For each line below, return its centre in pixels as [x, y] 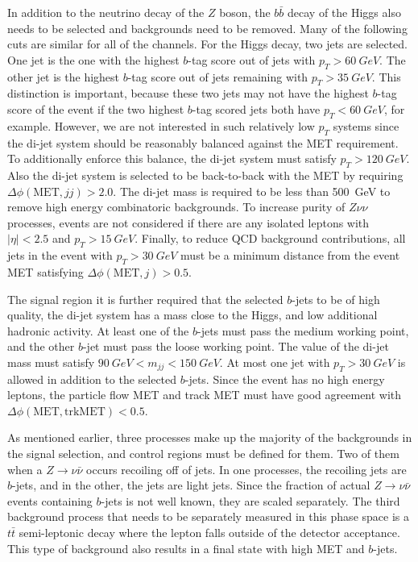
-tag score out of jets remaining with [218, 76]
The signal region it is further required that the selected [145, 299]
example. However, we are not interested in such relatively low [161, 125]
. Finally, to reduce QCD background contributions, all [270, 238]
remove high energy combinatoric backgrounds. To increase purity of [176, 207]
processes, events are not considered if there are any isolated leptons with [188, 222]
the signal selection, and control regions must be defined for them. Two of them [203, 454]
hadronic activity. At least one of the [98, 330]
